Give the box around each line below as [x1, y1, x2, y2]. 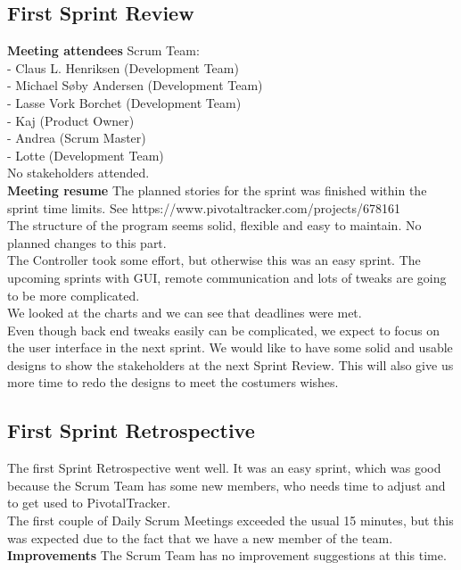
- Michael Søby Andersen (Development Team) [7, 76, 263, 95]
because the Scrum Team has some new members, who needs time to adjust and [7, 475, 446, 494]
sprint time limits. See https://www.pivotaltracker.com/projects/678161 [7, 198, 401, 217]
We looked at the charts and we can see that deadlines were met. [7, 303, 362, 322]
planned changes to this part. [7, 233, 167, 252]
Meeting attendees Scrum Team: [7, 41, 200, 60]
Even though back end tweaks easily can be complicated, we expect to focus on [7, 320, 440, 339]
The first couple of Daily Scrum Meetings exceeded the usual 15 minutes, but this [7, 511, 454, 530]
